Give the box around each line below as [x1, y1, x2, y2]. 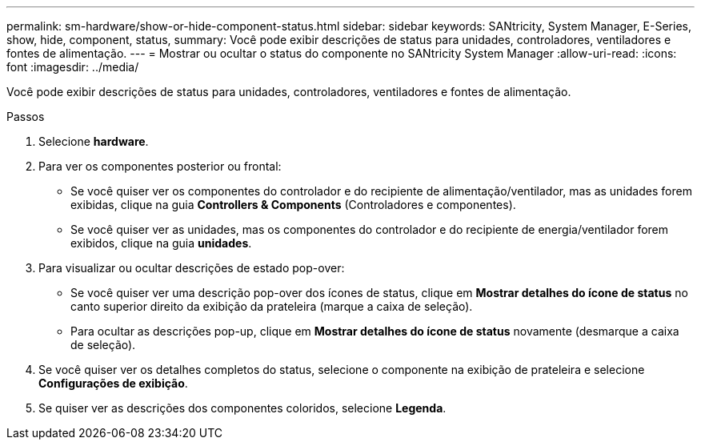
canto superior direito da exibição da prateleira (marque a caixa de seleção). [70, 299, 473, 313]
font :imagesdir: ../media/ [6, 60, 139, 74]
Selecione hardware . [38, 135, 149, 148]
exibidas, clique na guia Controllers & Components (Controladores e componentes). [70, 198, 516, 211]
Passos [6, 110, 45, 123]
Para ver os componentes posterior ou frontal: [38, 159, 282, 173]
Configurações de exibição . [38, 376, 188, 390]
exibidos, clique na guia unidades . [70, 236, 252, 250]
